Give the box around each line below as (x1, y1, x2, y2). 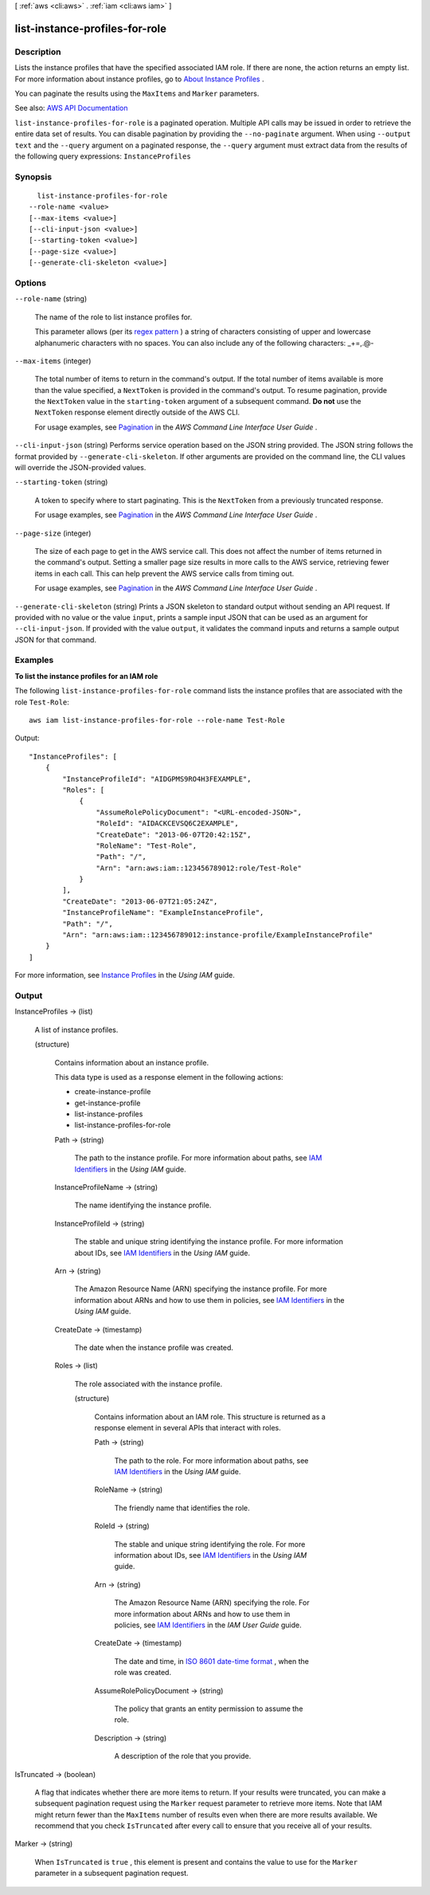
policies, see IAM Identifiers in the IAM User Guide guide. (114, 1620, 302, 1630)
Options (14, 277, 47, 288)
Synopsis (14, 171, 52, 182)
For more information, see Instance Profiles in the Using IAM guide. (14, 971, 235, 980)
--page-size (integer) (14, 528, 92, 538)
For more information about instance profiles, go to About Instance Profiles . (14, 74, 264, 84)
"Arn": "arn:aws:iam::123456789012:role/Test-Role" (96, 863, 302, 873)
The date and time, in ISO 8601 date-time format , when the (114, 1656, 310, 1665)
